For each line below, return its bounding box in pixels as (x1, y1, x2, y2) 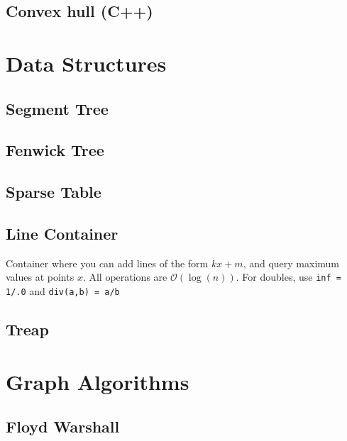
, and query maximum (243, 255, 340, 270)
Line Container (6, 222, 119, 244)
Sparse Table (6, 181, 101, 203)
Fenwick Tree (6, 139, 104, 161)
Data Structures (6, 48, 167, 77)
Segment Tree (6, 97, 109, 119)
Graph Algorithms (6, 367, 189, 396)
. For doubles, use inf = (236, 269, 341, 284)
